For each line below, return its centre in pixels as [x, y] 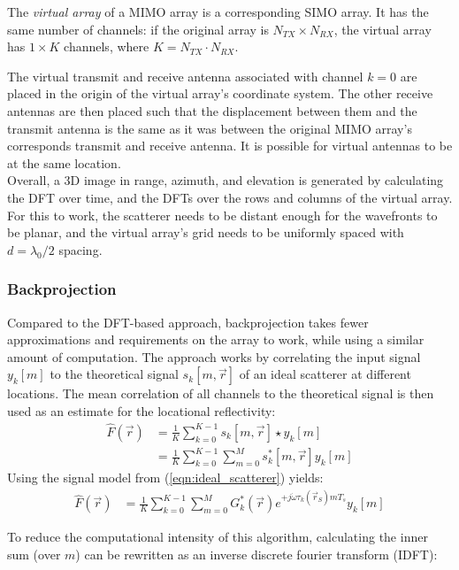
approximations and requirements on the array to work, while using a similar [216, 339]
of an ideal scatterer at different [325, 374]
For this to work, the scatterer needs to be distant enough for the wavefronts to [222, 215]
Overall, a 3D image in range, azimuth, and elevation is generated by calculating [226, 180]
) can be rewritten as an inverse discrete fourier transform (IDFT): [256, 554]
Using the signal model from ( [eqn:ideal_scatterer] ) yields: [165, 478]
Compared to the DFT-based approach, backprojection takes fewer [188, 322]
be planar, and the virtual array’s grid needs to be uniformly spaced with [206, 232]
